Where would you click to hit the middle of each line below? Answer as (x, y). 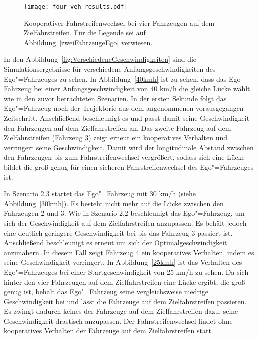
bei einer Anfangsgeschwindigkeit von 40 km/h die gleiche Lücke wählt (142, 89)
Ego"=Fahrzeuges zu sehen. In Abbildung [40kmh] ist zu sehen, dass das (115, 79)
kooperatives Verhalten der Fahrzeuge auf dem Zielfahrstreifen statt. (109, 331)
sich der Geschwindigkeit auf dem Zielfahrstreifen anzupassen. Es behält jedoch (125, 223)
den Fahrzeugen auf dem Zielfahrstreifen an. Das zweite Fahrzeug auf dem (118, 128)
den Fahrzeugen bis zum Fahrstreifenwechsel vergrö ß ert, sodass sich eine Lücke (124, 157)
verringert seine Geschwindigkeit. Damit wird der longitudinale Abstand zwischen (129, 147)
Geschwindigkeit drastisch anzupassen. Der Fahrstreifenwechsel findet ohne (118, 321)
